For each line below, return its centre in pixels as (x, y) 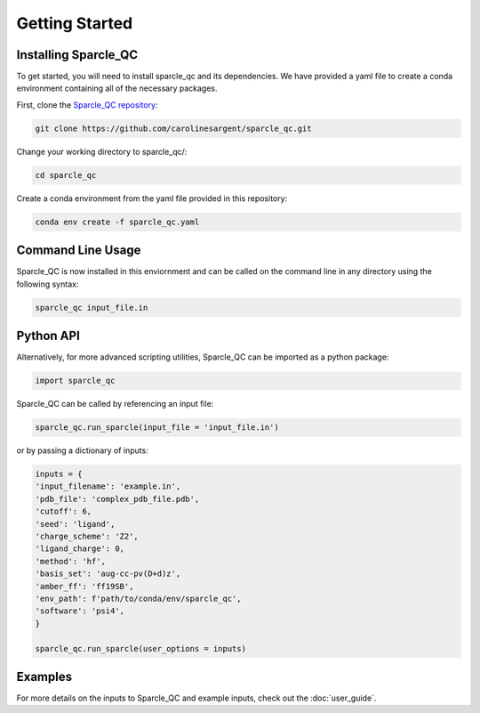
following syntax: (48, 284)
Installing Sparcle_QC (77, 55)
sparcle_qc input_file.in (92, 308)
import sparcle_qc (75, 381)
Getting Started (75, 23)
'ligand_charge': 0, (80, 549)
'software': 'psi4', (80, 611)
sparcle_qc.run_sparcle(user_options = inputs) (140, 648)
